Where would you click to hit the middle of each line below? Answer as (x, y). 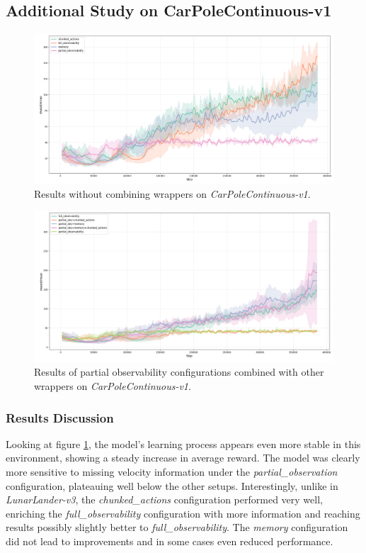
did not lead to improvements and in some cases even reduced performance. (170, 541)
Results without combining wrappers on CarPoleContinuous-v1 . (172, 193)
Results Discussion (60, 417)
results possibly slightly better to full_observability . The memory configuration (177, 527)
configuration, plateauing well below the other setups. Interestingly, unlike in (172, 485)
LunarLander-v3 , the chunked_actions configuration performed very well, (164, 499)
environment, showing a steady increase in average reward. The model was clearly (183, 458)
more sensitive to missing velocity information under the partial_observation (172, 472)
